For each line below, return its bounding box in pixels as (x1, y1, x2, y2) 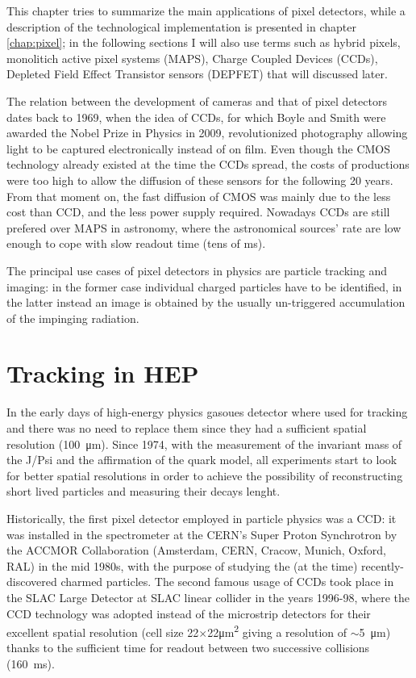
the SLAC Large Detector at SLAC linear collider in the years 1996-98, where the (6, 588, 410, 605)
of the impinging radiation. (6, 309, 139, 326)
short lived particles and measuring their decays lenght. (6, 483, 281, 500)
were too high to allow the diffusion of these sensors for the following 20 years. (6, 171, 393, 188)
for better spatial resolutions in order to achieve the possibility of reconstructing (6, 467, 403, 483)
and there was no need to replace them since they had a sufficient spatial (6, 420, 367, 436)
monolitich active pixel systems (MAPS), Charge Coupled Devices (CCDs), (6, 49, 378, 66)
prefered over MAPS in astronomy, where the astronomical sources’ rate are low (6, 219, 401, 236)
